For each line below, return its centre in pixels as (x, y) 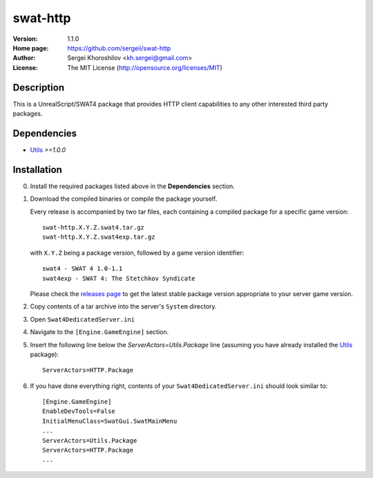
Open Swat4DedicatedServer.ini (82, 319)
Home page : (31, 48)
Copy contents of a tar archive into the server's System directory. (123, 306)
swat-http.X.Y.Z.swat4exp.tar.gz (99, 237)
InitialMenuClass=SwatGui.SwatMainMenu (110, 421)
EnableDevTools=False (79, 411)
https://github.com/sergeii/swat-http (119, 48)
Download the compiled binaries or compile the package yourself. (124, 199)
